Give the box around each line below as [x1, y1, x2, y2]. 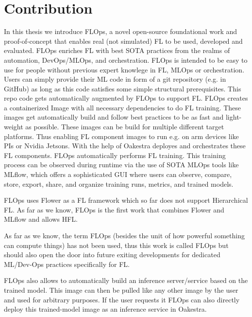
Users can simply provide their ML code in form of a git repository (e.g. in [4, 74, 226, 84]
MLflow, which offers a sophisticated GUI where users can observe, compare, [4, 169, 232, 179]
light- [225, 112, 242, 122]
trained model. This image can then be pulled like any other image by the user [4, 284, 238, 295]
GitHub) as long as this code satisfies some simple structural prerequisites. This [4, 83, 241, 93]
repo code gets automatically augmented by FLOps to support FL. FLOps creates [4, 93, 248, 103]
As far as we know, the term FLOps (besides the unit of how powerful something [4, 230, 245, 240]
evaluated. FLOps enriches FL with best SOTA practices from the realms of [4, 45, 230, 55]
